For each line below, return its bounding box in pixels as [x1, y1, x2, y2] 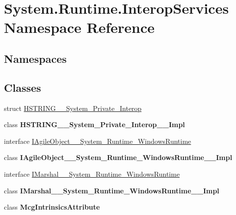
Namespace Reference [4, 17, 155, 37]
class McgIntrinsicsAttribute [4, 202, 100, 212]
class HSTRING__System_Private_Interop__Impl [4, 119, 185, 130]
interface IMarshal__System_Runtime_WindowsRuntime [4, 168, 180, 179]
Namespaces [4, 51, 67, 66]
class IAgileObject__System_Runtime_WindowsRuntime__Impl [4, 152, 233, 162]
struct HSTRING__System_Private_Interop [4, 103, 142, 113]
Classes [4, 80, 41, 95]
